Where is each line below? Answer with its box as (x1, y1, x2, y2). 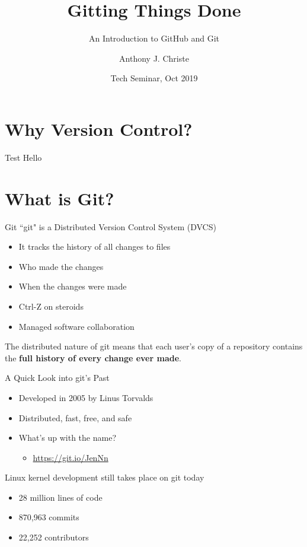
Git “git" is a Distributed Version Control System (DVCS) (5, 220, 216, 233)
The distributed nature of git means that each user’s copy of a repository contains (5, 340, 303, 352)
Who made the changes (18, 260, 104, 272)
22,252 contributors (18, 531, 89, 543)
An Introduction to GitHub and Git (88, 32, 219, 44)
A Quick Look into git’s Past (5, 371, 110, 384)
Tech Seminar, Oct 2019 (110, 72, 198, 84)
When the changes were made (18, 280, 127, 292)
